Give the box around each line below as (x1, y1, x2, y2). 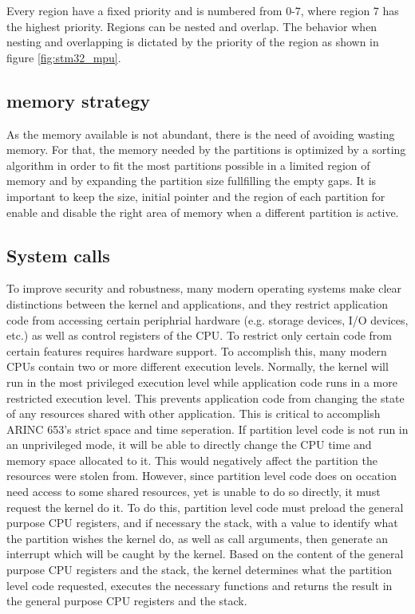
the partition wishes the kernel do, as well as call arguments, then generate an (6, 529, 389, 546)
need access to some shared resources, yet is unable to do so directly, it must (6, 483, 381, 500)
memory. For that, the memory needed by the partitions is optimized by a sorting (6, 141, 406, 158)
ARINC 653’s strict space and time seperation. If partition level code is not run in (6, 420, 409, 437)
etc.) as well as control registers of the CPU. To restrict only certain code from (6, 327, 393, 344)
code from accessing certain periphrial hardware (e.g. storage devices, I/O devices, (6, 311, 409, 328)
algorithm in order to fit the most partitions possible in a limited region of (6, 156, 370, 173)
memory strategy (6, 88, 151, 112)
